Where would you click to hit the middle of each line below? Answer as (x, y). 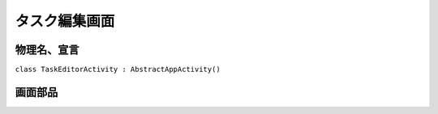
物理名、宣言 (47, 50)
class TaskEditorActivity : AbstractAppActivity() (118, 70)
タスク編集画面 (65, 21)
